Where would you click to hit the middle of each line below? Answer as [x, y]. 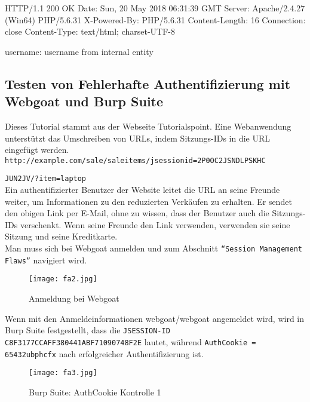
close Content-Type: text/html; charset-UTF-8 [90, 31]
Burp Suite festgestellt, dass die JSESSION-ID [88, 330]
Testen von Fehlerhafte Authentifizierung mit [148, 83]
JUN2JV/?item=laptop [46, 179]
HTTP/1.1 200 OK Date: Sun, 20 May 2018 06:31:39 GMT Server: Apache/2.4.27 [155, 8]
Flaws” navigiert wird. [46, 260]
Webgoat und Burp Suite [84, 101]
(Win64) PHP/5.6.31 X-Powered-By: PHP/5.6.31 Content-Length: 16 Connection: [155, 19]
